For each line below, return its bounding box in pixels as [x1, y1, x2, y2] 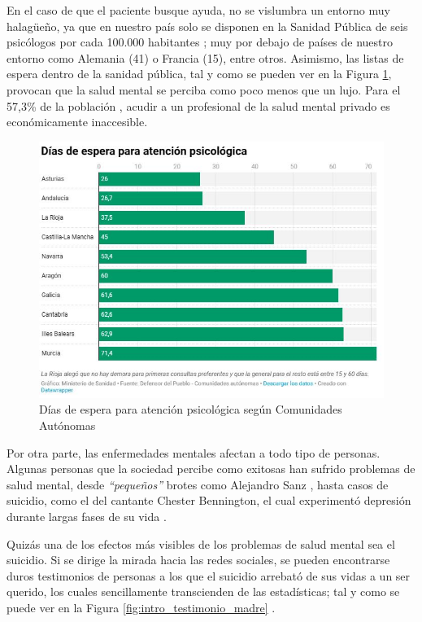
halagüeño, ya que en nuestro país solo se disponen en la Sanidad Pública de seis [7, 17, 408, 34]
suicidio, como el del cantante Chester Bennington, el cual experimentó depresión [7, 492, 411, 509]
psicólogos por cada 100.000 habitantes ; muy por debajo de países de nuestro [7, 33, 394, 50]
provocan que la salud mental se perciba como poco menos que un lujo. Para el [7, 81, 401, 98]
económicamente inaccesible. [7, 113, 148, 130]
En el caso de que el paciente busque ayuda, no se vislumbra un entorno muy [7, 2, 390, 18]
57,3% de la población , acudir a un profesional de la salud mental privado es [7, 97, 390, 114]
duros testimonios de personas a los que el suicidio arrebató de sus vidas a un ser [7, 567, 411, 584]
